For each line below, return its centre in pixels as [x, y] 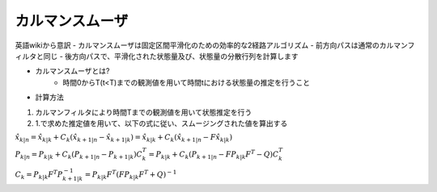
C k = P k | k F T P [39, 175]
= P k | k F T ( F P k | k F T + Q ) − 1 [131, 175]
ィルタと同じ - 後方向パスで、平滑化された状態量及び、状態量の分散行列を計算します [157, 56]
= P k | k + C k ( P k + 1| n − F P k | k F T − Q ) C [214, 154]
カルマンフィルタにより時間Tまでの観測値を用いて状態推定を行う [144, 112]
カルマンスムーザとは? [72, 71]
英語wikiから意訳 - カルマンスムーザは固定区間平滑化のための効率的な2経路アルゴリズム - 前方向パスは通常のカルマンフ [215, 45]
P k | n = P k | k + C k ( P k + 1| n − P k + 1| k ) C [79, 155]
